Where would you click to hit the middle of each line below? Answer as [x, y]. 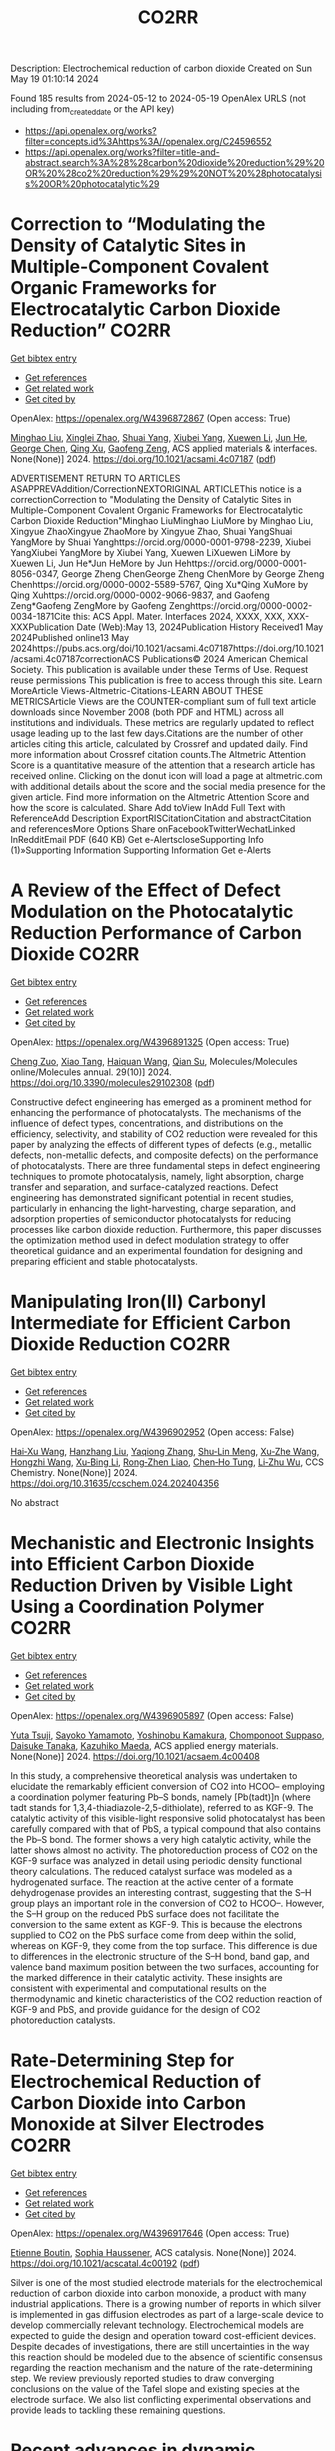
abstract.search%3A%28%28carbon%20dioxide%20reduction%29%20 [174, 162]
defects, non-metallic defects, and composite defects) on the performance [164, 1155]
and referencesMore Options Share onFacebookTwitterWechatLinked [153, 828]
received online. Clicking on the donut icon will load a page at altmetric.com [166, 775]
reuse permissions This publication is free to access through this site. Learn [166, 680]
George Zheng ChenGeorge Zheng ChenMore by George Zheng [193, 573]
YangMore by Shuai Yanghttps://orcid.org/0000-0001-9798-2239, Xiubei [161, 542]
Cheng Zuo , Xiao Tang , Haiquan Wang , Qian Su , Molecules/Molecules [154, 1061]
